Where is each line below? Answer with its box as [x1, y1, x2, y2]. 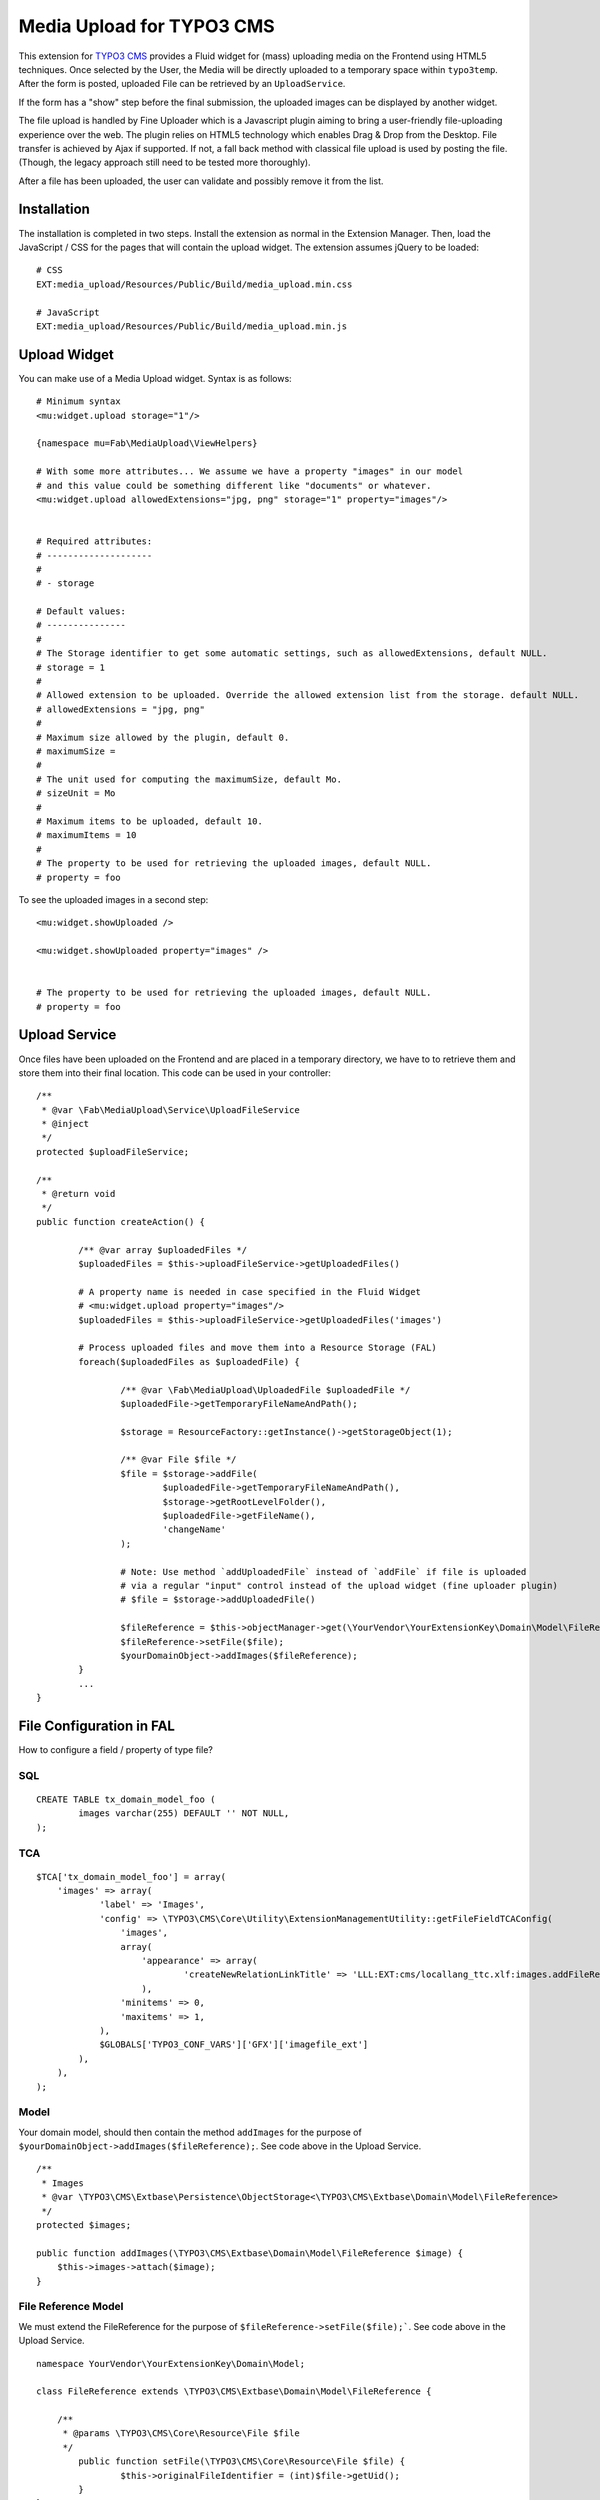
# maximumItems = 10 [36, 830, 137, 841]
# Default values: [36, 606, 127, 617]
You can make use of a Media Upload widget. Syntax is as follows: [18, 372, 292, 384]
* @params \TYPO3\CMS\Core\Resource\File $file [62, 2428, 300, 2439]
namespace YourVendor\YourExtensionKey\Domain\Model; [36, 2358, 305, 2369]
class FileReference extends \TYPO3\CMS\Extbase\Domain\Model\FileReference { [36, 2386, 432, 2397]
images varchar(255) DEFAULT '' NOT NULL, [78, 1808, 290, 1819]
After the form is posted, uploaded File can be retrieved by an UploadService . [18, 78, 346, 90]
